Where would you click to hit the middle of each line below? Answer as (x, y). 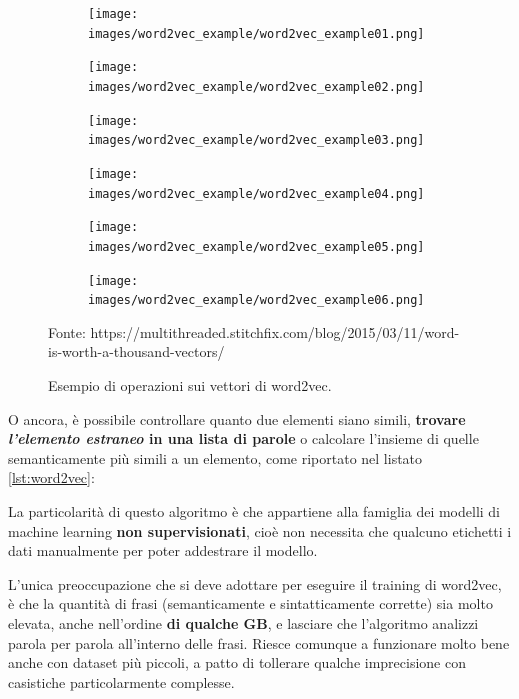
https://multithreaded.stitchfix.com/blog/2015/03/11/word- (275, 331)
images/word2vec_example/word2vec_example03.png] (256, 140)
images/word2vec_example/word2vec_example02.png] (256, 86)
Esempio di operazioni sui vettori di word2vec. (190, 385)
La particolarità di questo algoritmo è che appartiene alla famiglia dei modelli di (254, 511)
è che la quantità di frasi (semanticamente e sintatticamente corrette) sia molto (250, 603)
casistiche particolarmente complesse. (121, 681)
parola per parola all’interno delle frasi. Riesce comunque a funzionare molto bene (259, 642)
